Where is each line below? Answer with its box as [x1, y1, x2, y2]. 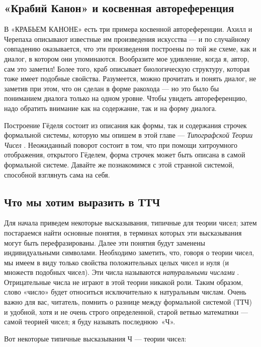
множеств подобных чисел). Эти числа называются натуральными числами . [4, 267, 239, 277]
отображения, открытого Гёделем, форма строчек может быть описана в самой [4, 149, 245, 160]
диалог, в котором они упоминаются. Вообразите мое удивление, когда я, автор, [4, 53, 249, 64]
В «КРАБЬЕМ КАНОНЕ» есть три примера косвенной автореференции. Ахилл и [4, 24, 252, 34]
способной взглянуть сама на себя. [4, 169, 110, 180]
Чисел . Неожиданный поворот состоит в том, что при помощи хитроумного [4, 139, 237, 150]
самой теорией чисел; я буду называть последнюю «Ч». [4, 316, 176, 327]
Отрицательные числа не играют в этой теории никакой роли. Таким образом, [4, 276, 243, 287]
